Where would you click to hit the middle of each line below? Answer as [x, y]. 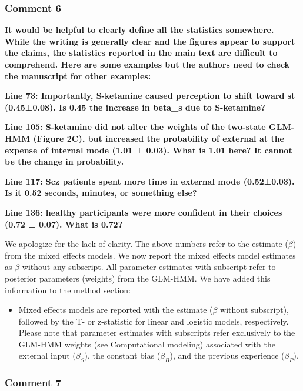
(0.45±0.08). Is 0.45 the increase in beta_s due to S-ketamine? [135, 107]
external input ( [47, 355]
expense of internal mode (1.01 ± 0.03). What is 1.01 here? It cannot [149, 150]
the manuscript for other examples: [78, 76]
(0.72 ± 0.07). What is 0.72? [64, 224]
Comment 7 [33, 382]
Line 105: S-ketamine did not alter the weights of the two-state [135, 127]
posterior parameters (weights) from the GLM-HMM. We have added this [138, 278]
